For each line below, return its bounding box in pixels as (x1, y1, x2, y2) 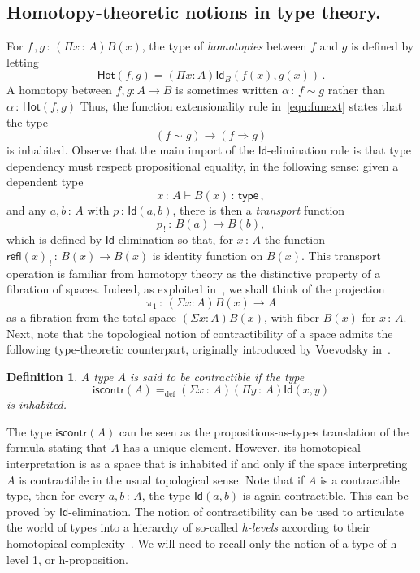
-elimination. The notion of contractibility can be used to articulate (68, 502, 404, 519)
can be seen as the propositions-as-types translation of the (119, 423, 409, 440)
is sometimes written (175, 81, 279, 98)
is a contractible (320, 471, 400, 488)
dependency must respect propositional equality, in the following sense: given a (6, 157, 399, 174)
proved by (6, 502, 56, 519)
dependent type (6, 173, 84, 190)
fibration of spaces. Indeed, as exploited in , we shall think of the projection (6, 280, 385, 297)
